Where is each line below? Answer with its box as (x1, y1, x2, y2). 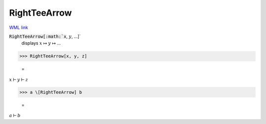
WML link (9, 25, 29, 30)
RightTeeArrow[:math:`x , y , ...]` (9, 33, 81, 39)
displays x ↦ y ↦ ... (21, 40, 61, 46)
